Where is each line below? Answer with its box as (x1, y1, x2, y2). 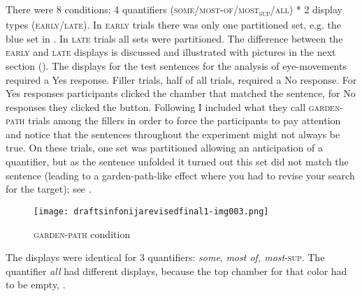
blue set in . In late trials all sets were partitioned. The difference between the (6, 31, 343, 45)
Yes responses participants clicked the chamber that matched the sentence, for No (6, 86, 356, 101)
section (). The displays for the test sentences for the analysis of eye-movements (6, 58, 347, 73)
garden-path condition (34, 226, 131, 241)
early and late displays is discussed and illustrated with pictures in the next (6, 45, 336, 59)
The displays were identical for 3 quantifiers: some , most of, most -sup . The (6, 250, 325, 265)
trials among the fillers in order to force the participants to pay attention (28, 113, 341, 128)
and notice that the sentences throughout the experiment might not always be (6, 126, 340, 141)
